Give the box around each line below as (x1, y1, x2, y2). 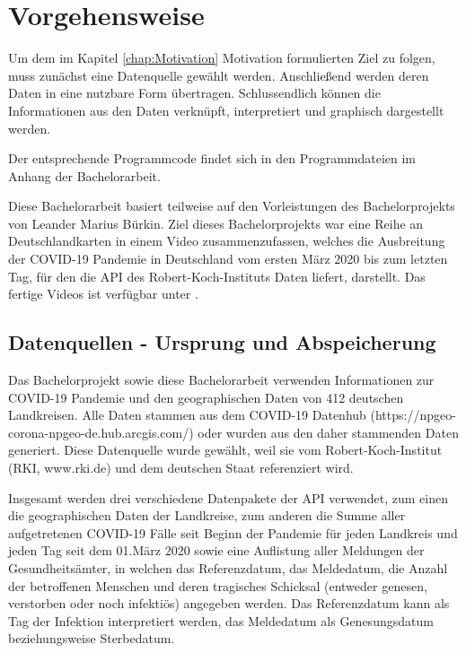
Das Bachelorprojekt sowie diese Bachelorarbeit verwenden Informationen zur (8, 370, 435, 389)
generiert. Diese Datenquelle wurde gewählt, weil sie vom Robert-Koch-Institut (8, 440, 443, 459)
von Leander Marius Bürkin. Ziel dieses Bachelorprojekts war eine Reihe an (8, 213, 424, 232)
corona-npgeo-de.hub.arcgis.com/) (8, 422, 194, 441)
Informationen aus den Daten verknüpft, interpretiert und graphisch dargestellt (8, 100, 444, 119)
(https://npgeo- (370, 405, 456, 424)
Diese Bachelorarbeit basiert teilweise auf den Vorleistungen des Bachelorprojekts (8, 196, 455, 215)
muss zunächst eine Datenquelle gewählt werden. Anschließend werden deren (8, 65, 429, 84)
